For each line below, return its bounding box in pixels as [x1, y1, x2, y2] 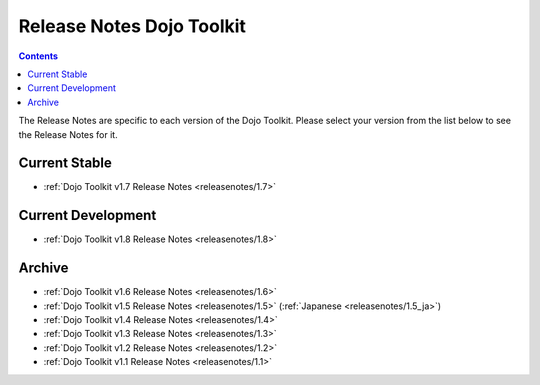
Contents [18, 50, 59, 62]
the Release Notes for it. [18, 128, 119, 140]
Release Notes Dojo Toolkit [18, 15, 247, 37]
